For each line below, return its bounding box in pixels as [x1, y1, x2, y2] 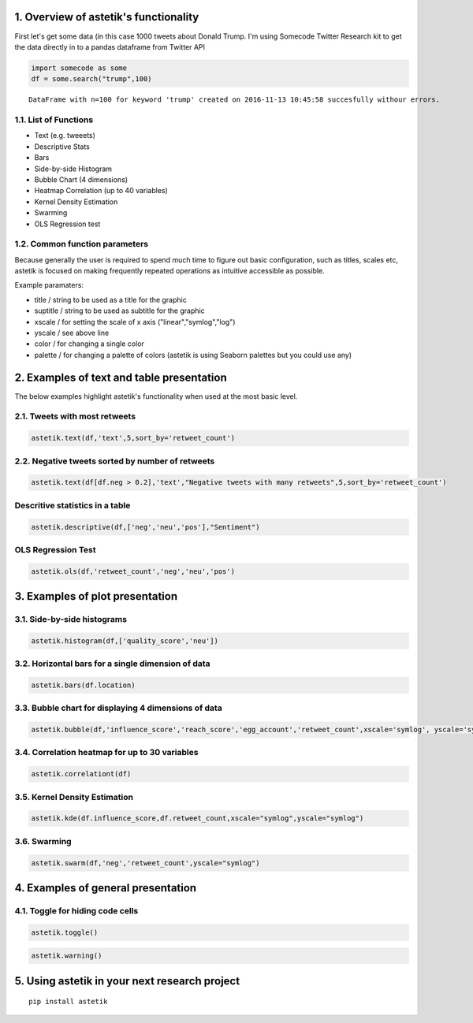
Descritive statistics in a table [14, 500, 131, 511]
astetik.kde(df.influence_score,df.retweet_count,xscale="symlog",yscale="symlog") [31, 814, 364, 823]
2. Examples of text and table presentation [14, 370, 228, 384]
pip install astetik [28, 997, 108, 1006]
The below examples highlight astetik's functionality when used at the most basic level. [14, 391, 298, 401]
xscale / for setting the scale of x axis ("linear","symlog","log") [34, 317, 236, 326]
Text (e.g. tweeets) [34, 131, 96, 140]
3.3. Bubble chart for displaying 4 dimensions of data [14, 702, 222, 713]
